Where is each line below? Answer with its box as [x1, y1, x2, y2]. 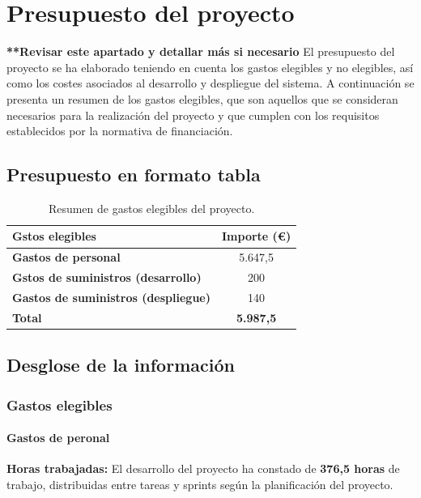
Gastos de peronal [6, 429, 110, 446]
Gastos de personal [12, 249, 121, 266]
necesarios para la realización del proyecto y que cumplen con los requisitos [6, 106, 380, 123]
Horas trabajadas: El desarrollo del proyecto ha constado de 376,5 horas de [6, 460, 400, 477]
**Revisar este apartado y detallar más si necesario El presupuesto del [6, 43, 395, 60]
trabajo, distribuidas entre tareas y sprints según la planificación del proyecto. [6, 475, 393, 492]
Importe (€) [222, 228, 291, 245]
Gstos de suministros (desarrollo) [12, 269, 202, 286]
